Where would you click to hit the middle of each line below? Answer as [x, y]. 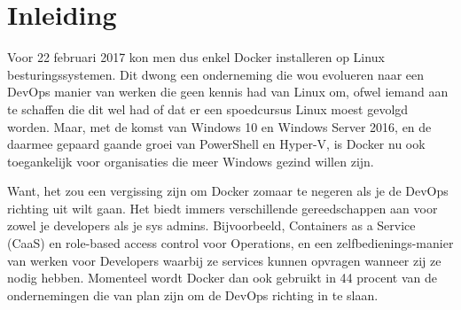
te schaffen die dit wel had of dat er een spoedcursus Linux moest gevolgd [208, 108]
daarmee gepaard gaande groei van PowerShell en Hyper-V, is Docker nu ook [216, 144]
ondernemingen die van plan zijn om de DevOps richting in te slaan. [193, 294]
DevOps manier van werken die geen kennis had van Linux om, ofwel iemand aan [228, 92]
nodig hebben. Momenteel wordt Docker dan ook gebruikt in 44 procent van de [222, 278]
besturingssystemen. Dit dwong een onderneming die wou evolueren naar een [216, 74]
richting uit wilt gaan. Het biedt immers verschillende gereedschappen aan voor [223, 208]
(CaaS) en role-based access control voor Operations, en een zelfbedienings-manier [230, 243]
